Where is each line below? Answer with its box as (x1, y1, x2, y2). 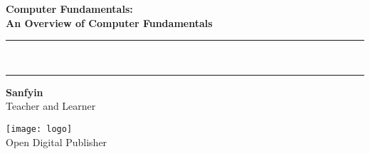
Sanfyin (6, 84, 43, 99)
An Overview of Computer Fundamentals (6, 15, 213, 30)
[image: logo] (6, 123, 73, 134)
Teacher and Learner (6, 98, 96, 113)
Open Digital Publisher (6, 134, 107, 149)
